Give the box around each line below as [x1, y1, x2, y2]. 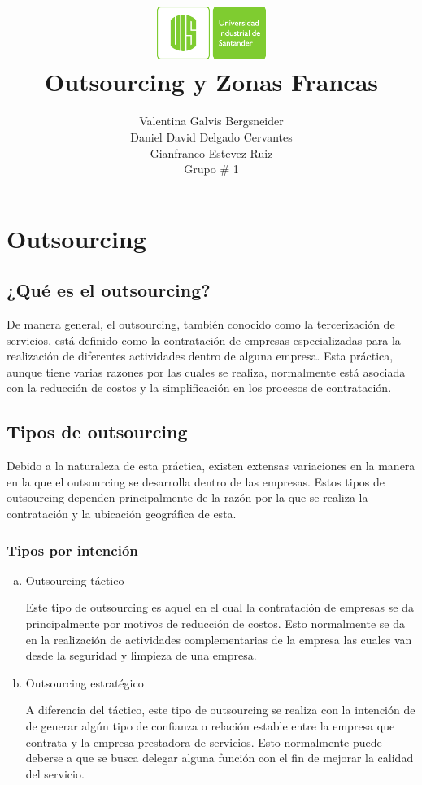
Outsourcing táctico [25, 571, 124, 588]
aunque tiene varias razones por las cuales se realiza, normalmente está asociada [7, 363, 406, 380]
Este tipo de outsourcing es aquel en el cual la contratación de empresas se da [25, 599, 414, 616]
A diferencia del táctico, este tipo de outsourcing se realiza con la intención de [25, 701, 415, 718]
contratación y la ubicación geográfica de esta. [7, 505, 237, 522]
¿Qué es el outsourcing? [7, 277, 211, 303]
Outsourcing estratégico [25, 674, 144, 691]
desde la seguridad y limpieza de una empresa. [25, 647, 257, 664]
